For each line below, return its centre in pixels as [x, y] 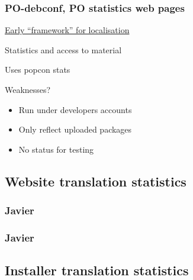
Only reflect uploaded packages [75, 129]
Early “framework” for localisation [67, 30]
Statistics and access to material [63, 49]
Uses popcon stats [38, 70]
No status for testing [56, 149]
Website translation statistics [96, 181]
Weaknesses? [28, 89]
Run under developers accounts [75, 109]
